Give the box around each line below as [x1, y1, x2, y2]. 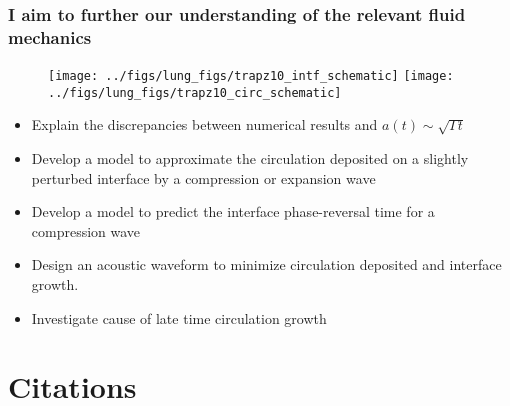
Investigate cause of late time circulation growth [31, 307, 327, 328]
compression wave [31, 220, 141, 241]
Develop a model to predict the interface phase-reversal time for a [31, 201, 435, 222]
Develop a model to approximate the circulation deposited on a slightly [31, 148, 469, 169]
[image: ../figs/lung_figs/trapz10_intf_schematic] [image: [48, 69, 454, 84]
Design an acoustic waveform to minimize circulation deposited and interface [31, 254, 502, 275]
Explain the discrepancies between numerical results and [31, 114, 378, 135]
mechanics [8, 24, 92, 49]
